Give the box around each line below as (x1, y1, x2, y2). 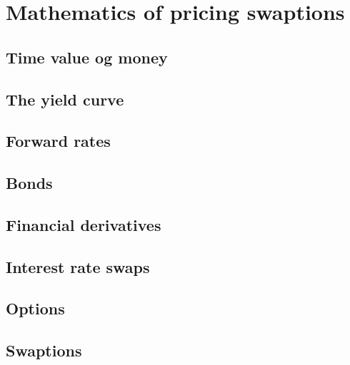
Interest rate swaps (6, 255, 150, 277)
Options (6, 297, 65, 319)
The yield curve (6, 88, 124, 110)
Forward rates (6, 130, 111, 152)
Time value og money (6, 46, 168, 68)
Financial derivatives (6, 213, 161, 235)
